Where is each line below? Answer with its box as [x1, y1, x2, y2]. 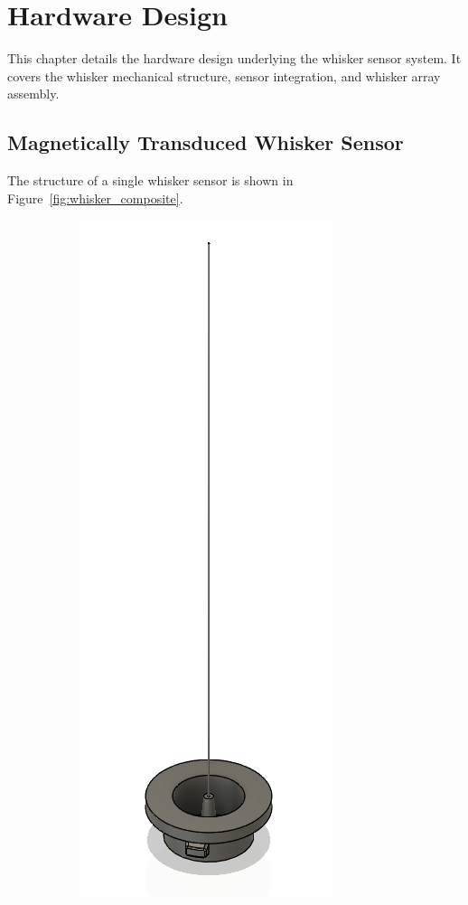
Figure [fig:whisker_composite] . [7, 188, 183, 207]
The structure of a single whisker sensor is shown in [7, 171, 294, 190]
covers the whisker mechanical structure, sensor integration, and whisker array [7, 66, 441, 85]
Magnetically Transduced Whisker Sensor [7, 128, 404, 156]
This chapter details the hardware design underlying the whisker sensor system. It [7, 49, 462, 68]
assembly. [7, 84, 60, 103]
